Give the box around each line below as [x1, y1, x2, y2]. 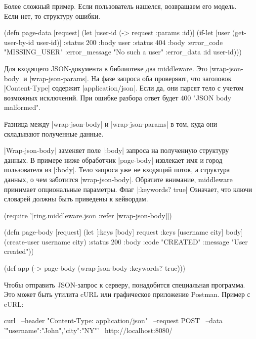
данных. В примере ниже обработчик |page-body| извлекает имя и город [4, 154, 222, 165]
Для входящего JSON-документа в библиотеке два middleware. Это [4, 63, 208, 73]
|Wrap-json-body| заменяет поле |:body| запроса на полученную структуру [4, 145, 229, 155]
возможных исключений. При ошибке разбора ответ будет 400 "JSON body [4, 92, 231, 102]
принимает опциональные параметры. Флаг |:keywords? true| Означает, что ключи [4, 184, 253, 194]
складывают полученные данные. [4, 128, 104, 139]
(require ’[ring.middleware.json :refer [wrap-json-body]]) [4, 210, 172, 220]
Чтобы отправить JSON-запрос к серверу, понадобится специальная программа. [4, 279, 245, 290]
